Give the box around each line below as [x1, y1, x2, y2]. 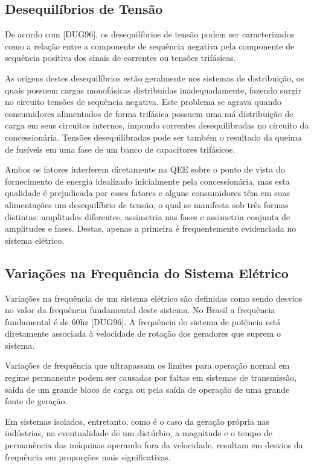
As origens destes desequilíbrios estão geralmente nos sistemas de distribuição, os [5, 71, 304, 84]
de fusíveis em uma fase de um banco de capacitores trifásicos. [5, 142, 235, 155]
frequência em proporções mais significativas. [5, 450, 171, 463]
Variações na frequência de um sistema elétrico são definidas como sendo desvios [5, 291, 303, 304]
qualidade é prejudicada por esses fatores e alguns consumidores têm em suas [5, 186, 290, 199]
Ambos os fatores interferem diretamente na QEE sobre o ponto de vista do [5, 163, 285, 176]
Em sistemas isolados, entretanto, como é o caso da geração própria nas [5, 415, 269, 427]
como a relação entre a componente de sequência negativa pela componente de [5, 39, 295, 52]
